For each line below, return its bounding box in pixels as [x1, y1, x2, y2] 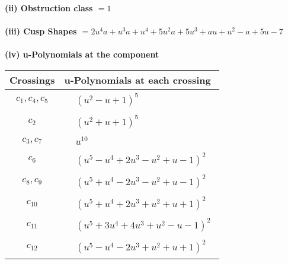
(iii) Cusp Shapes [5, 25, 77, 37]
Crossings [9, 72, 55, 87]
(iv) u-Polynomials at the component [5, 48, 159, 61]
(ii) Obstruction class [5, 2, 93, 14]
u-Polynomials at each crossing [64, 72, 211, 87]
